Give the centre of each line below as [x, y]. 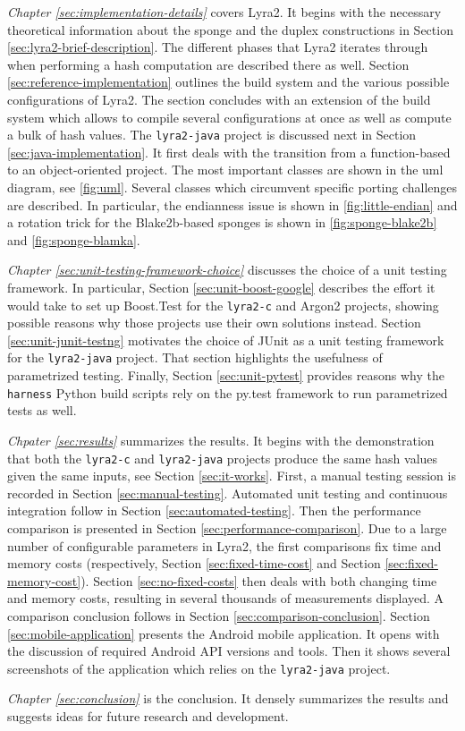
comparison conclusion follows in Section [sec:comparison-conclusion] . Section [219, 615]
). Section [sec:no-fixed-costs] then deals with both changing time [259, 580]
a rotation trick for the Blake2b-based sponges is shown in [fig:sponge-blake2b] [222, 222]
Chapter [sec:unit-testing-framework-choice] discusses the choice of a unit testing [227, 270]
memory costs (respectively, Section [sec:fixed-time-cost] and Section [194, 563]
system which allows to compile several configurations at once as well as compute [229, 117]
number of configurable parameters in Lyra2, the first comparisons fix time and [224, 545]
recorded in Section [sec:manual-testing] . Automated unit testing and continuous [228, 493]
